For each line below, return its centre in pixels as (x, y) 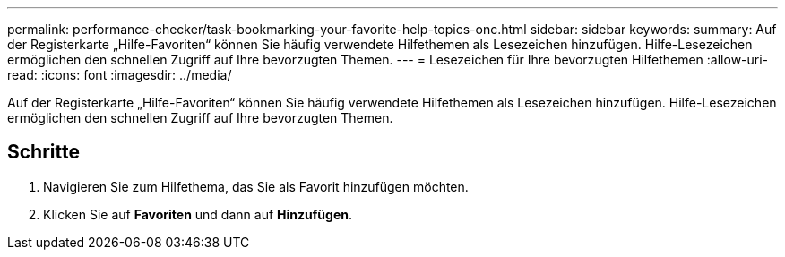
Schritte (43, 152)
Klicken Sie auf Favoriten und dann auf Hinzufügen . (198, 214)
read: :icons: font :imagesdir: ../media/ (120, 75)
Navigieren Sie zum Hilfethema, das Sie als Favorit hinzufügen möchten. (256, 186)
